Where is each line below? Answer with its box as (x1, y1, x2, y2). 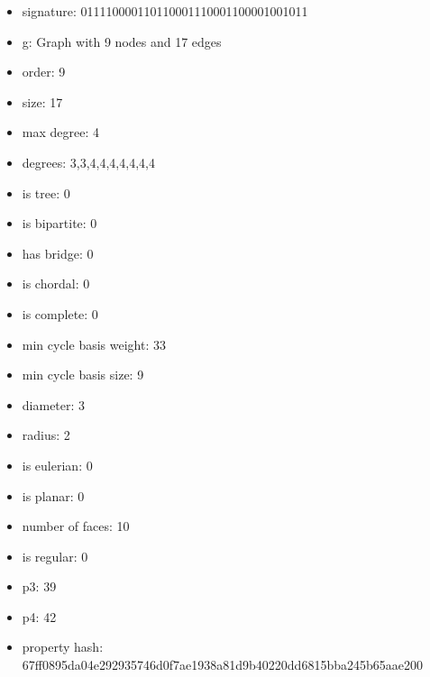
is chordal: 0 (22, 274, 90, 293)
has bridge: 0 (22, 243, 94, 262)
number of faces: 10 (22, 517, 130, 535)
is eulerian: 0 (22, 455, 93, 474)
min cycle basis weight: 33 (22, 334, 166, 353)
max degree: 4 (22, 123, 99, 142)
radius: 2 (22, 425, 70, 444)
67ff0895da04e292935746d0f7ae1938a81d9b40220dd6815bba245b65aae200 (22, 655, 423, 674)
